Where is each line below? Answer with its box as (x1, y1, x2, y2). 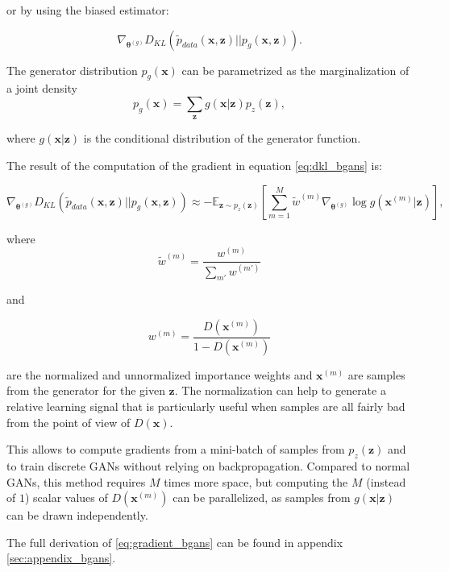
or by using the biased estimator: (6, 2, 169, 18)
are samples (347, 366, 405, 383)
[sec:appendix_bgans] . (6, 549, 116, 566)
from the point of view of (6, 413, 131, 430)
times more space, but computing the (164, 473, 348, 490)
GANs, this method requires (6, 473, 146, 490)
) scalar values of (24, 489, 108, 506)
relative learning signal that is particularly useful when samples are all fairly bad (6, 398, 405, 415)
